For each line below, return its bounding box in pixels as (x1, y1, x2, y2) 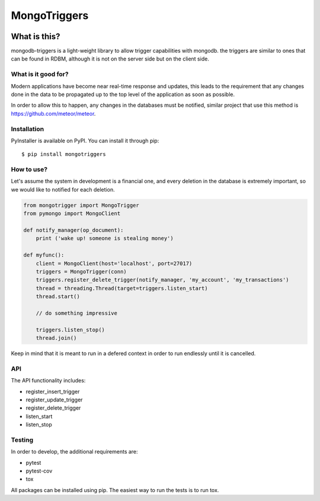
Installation (11, 125, 44, 133)
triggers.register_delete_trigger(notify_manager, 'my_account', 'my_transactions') (36, 276, 290, 283)
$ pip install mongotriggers (21, 151, 106, 158)
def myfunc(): (23, 252, 65, 259)
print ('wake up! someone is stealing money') (36, 235, 174, 242)
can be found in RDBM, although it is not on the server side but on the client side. (11, 55, 210, 62)
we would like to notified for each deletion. (11, 186, 115, 193)
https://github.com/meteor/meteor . (11, 110, 96, 117)
